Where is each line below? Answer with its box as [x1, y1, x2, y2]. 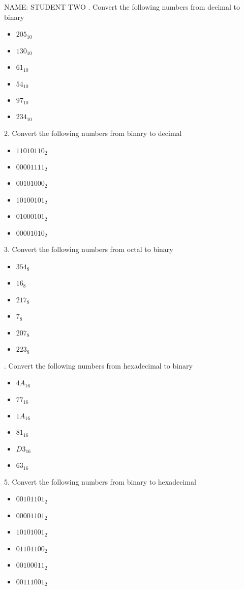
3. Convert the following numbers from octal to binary [4, 244, 173, 255]
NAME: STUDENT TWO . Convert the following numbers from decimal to [4, 2, 240, 12]
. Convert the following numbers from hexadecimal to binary [4, 360, 193, 371]
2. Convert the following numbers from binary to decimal [4, 127, 182, 138]
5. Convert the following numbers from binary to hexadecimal [4, 476, 196, 487]
